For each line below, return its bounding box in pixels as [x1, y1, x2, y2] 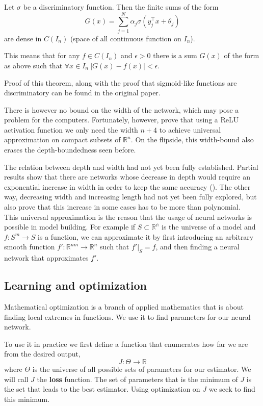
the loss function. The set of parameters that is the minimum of [37, 373, 238, 384]
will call [4, 373, 29, 384]
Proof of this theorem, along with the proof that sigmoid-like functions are [4, 77, 237, 88]
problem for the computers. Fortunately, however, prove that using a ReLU [4, 114, 239, 125]
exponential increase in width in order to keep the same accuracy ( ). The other [4, 181, 251, 192]
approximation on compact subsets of [4, 134, 121, 145]
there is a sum [153, 50, 197, 61]
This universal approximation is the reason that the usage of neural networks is [4, 211, 252, 222]
